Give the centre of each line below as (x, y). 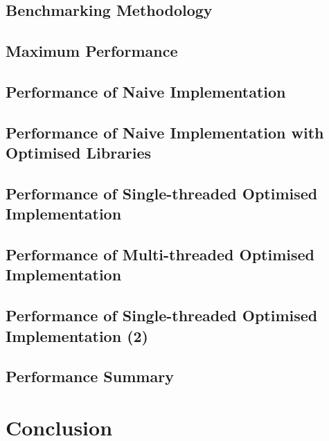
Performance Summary (90, 376)
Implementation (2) (77, 335)
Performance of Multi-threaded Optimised (160, 254)
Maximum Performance (92, 51)
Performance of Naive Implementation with (165, 132)
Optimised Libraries (79, 153)
